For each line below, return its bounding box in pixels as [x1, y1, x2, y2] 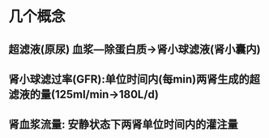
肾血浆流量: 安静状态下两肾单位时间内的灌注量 [8, 118, 238, 132]
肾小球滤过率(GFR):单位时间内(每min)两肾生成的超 [8, 72, 261, 86]
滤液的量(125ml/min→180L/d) [8, 87, 160, 101]
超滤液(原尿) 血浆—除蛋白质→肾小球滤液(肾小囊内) [8, 42, 261, 56]
